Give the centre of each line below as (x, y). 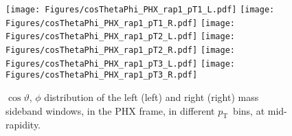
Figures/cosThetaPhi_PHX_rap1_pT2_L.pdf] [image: (120, 37)
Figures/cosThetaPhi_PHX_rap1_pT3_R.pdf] (102, 75)
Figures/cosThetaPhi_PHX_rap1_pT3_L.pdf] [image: (120, 64)
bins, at (249, 110)
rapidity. (23, 125)
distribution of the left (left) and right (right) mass (151, 97)
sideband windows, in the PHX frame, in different (110, 110)
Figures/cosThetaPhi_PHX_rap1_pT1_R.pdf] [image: (120, 23)
